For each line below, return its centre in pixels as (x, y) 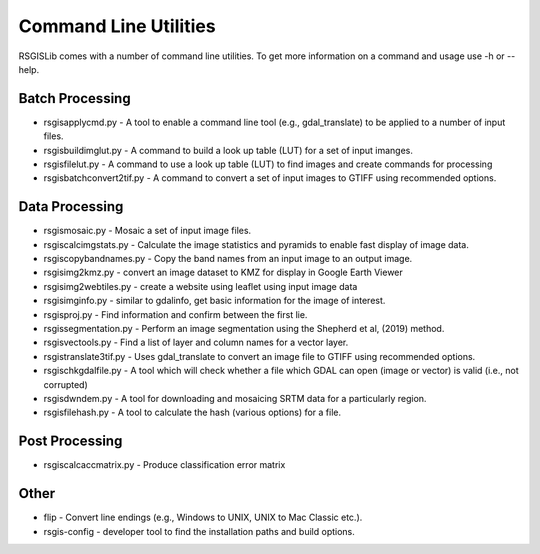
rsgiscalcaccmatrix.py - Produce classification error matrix (164, 465)
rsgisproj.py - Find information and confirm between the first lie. (175, 314)
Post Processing (70, 441)
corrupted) (66, 384)
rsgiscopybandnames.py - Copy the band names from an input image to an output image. (228, 259)
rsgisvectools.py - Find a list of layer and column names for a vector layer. (196, 342)
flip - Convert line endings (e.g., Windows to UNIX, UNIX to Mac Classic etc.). (203, 517)
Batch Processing (74, 98)
